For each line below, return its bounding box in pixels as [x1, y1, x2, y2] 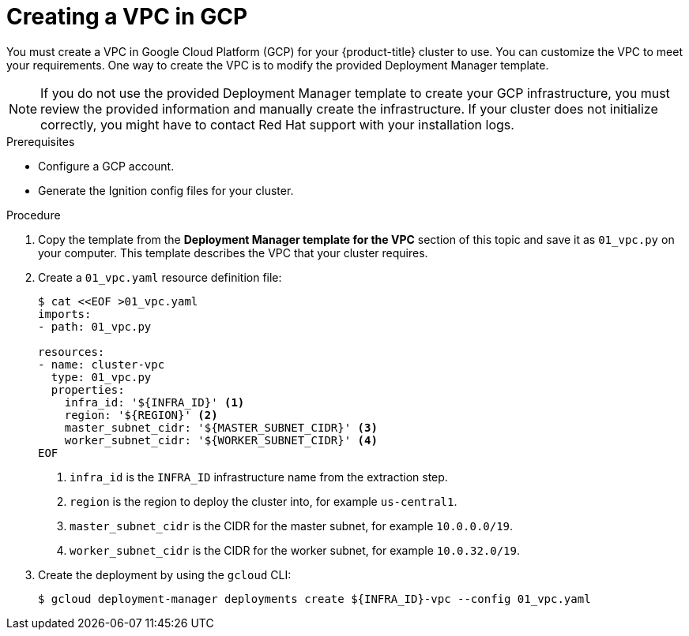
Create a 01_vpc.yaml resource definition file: [38, 270, 282, 284]
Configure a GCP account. [38, 159, 175, 173]
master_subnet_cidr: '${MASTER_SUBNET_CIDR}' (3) [64, 421, 378, 434]
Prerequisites [6, 134, 75, 148]
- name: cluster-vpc [38, 357, 165, 371]
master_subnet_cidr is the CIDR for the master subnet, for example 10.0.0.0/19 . [70, 518, 514, 533]
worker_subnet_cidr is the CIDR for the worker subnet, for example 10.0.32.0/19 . [70, 543, 521, 557]
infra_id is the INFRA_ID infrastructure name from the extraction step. [70, 470, 448, 484]
